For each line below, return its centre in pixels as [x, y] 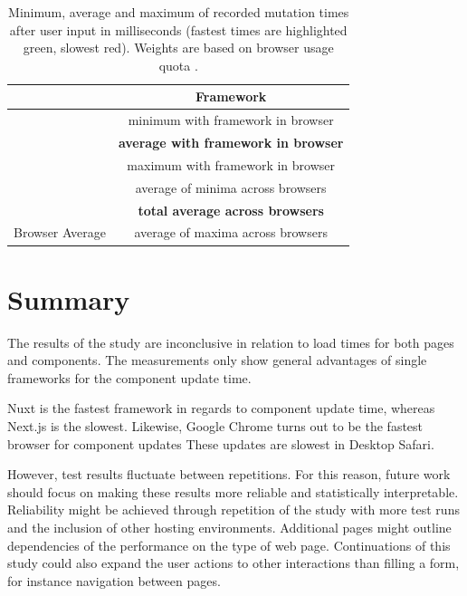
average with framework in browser [231, 143]
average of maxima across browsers [231, 232]
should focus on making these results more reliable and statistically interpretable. [233, 491]
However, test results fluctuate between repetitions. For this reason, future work [229, 474]
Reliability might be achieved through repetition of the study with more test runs [233, 509]
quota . [178, 65]
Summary [69, 298]
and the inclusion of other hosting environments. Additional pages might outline [229, 527]
